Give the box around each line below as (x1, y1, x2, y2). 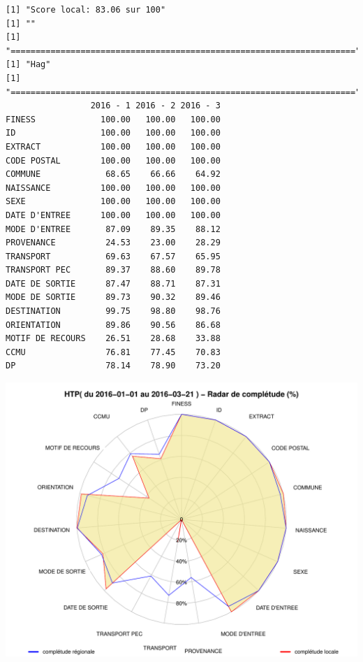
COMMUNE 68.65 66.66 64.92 (6, 169, 221, 180)
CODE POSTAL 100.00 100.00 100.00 (6, 155, 221, 166)
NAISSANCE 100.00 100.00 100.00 (6, 182, 221, 193)
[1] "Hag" (6, 59, 51, 70)
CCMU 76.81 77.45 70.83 (6, 347, 221, 357)
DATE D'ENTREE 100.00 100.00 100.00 (6, 210, 221, 220)
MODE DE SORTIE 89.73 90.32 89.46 (6, 292, 221, 303)
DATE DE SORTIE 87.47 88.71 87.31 (6, 278, 221, 289)
